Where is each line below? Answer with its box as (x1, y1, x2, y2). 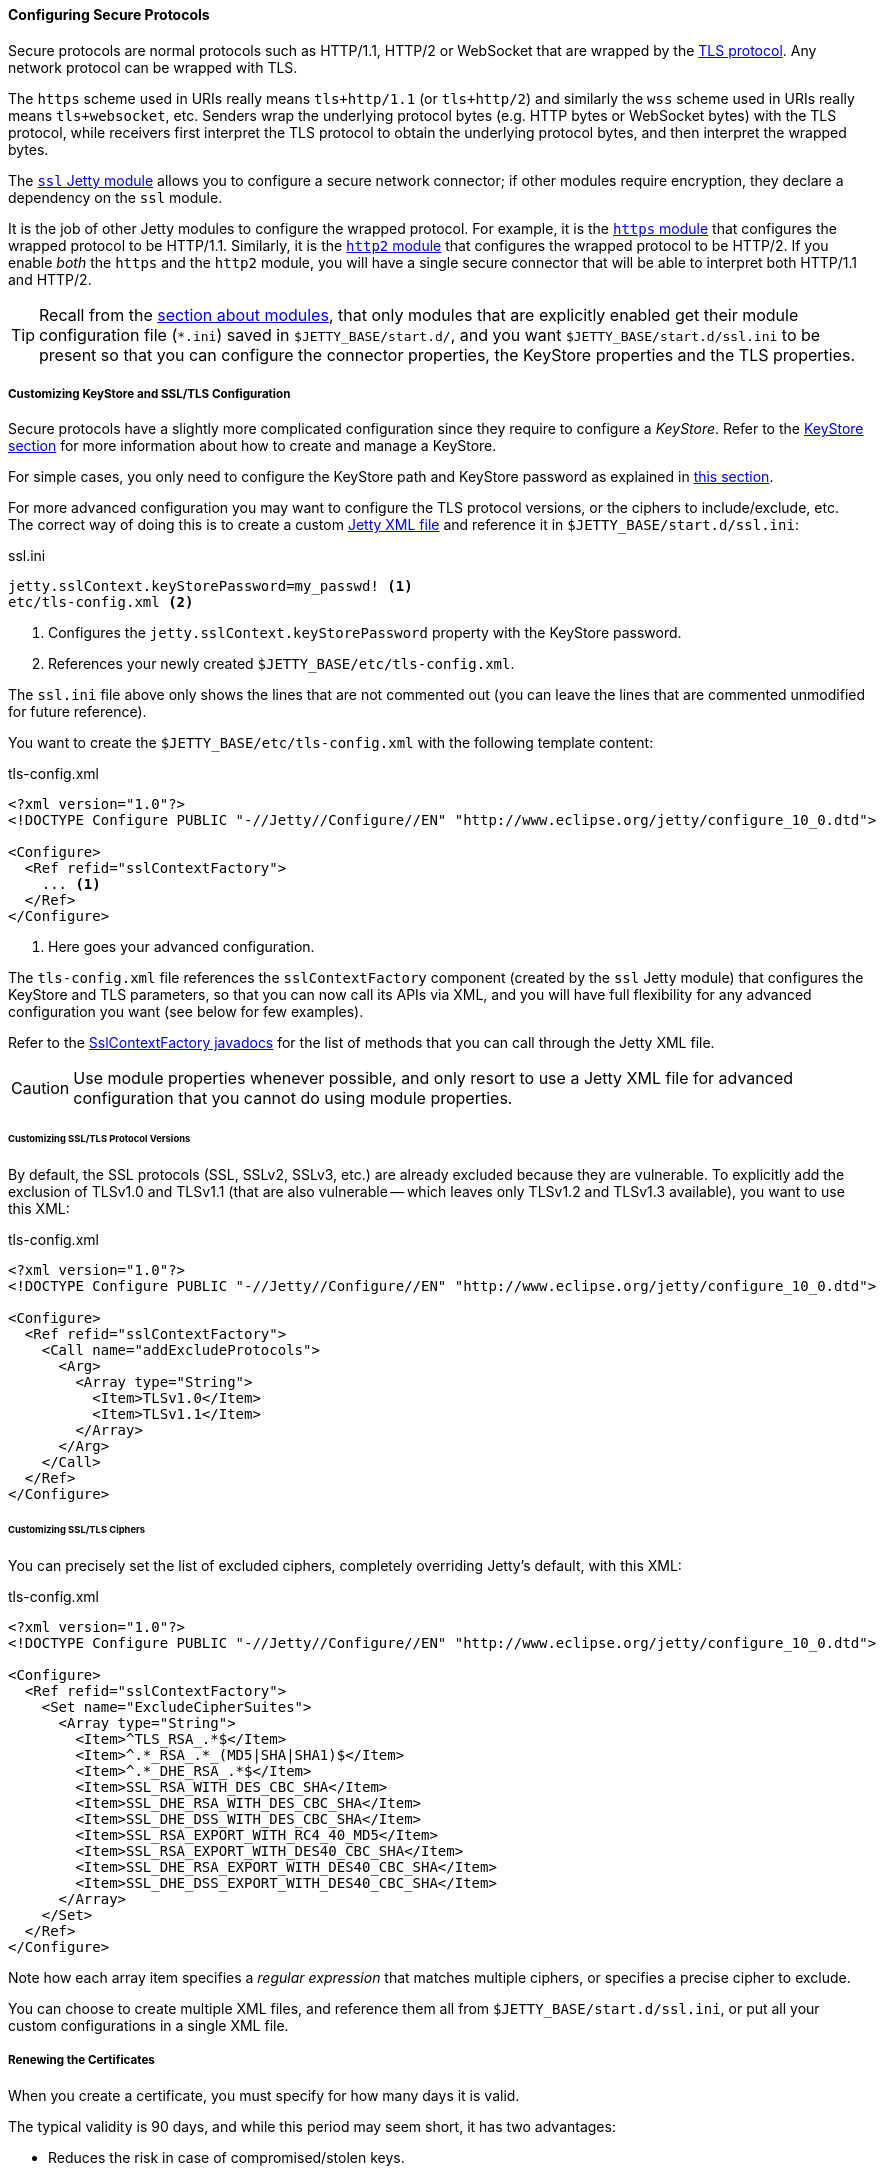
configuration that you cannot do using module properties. (73, 1088, 513, 1109)
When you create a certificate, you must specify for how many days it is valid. (8, 2086, 520, 2104)
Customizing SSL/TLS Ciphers (8, 1523, 146, 1535)
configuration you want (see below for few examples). (8, 1003, 364, 1021)
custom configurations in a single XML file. (8, 2016, 289, 2034)
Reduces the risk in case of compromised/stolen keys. (48, 2148, 405, 2166)
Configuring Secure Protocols (8, 6, 210, 23)
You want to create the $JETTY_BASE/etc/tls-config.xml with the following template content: (8, 734, 654, 752)
